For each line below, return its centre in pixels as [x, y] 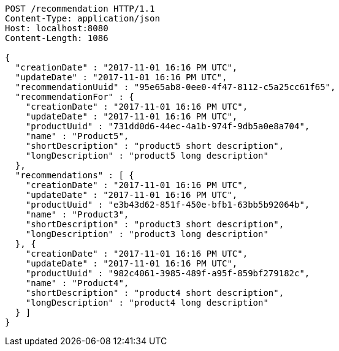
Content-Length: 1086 [57, 38]
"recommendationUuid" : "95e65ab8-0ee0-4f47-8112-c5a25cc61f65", [175, 87]
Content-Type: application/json [82, 18]
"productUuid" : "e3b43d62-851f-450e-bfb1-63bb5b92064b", [168, 205]
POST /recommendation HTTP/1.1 [80, 9]
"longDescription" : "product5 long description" [147, 156]
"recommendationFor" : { [74, 97]
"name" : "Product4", [77, 283]
